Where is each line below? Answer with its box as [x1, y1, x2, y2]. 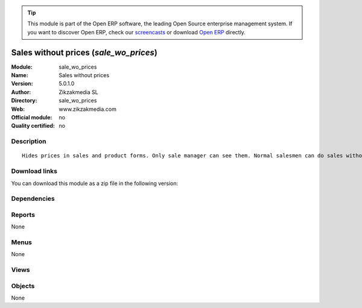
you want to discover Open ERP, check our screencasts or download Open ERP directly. [27, 28, 246, 36]
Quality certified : [11, 122, 56, 130]
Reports [11, 210, 36, 219]
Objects [11, 281, 35, 290]
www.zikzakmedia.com [59, 105, 117, 113]
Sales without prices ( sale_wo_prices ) [11, 47, 158, 57]
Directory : [11, 97, 37, 104]
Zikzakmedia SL [59, 88, 99, 96]
